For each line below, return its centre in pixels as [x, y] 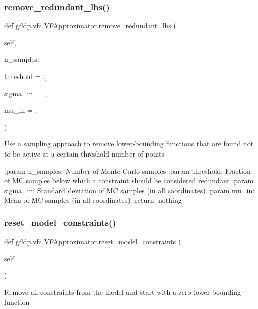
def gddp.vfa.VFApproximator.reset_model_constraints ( [93, 241]
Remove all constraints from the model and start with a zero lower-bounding [122, 292]
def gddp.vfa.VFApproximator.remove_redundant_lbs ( [90, 25]
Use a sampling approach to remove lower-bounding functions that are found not [129, 144]
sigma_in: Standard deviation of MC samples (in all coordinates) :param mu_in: [130, 190]
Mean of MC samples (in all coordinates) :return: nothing [93, 200]
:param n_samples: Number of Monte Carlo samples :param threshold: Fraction [127, 170]
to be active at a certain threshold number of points [84, 153]
